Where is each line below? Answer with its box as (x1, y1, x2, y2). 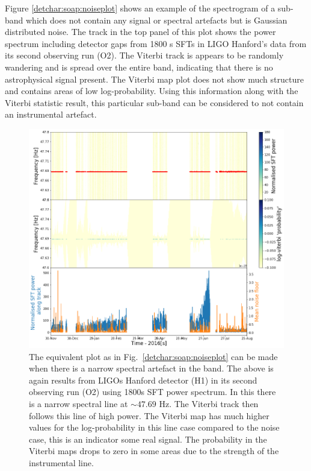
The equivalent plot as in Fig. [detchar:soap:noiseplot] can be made (29, 350, 278, 362)
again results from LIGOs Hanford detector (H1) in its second (29, 373, 257, 386)
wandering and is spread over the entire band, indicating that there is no (5, 60, 273, 73)
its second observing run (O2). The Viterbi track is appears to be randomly (5, 49, 284, 62)
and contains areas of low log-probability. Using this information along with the (5, 84, 298, 97)
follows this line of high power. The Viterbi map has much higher (29, 409, 269, 422)
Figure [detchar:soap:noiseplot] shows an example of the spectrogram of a (5, 2, 276, 14)
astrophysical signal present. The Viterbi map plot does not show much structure (5, 72, 304, 85)
